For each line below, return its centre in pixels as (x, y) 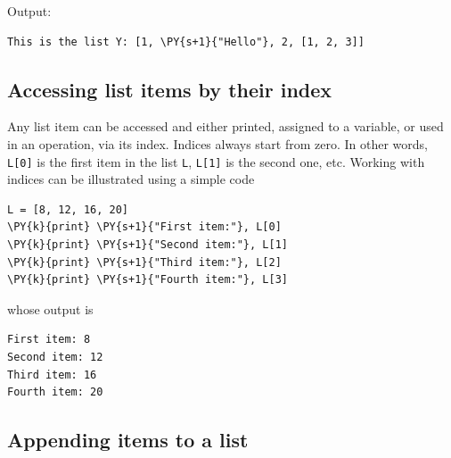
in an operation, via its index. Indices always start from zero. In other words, (217, 143)
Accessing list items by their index (170, 89)
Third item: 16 (52, 375)
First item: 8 (49, 340)
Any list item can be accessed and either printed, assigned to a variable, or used (225, 126)
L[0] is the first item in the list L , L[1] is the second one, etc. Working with (216, 161)
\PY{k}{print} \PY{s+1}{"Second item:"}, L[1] (148, 245)
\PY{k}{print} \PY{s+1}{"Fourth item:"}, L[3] (148, 280)
